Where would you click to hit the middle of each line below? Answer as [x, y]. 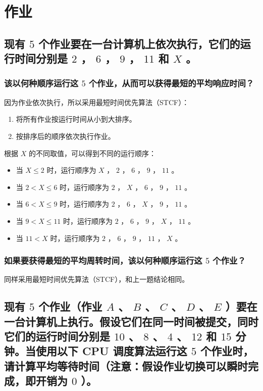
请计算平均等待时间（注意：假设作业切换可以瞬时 [126, 365]
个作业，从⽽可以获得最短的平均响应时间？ [171, 83]
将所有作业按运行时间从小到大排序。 [76, 119]
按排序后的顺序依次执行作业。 [65, 136]
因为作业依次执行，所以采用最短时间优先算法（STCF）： [97, 102]
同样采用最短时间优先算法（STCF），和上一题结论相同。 [97, 279]
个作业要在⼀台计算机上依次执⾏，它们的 [139, 43]
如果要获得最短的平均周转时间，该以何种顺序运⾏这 [103, 260]
